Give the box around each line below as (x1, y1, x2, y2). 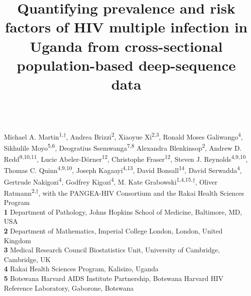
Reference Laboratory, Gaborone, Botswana (4, 282, 134, 293)
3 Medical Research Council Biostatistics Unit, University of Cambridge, (4, 245, 220, 255)
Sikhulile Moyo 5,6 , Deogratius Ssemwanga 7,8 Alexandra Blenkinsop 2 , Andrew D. (4, 141, 242, 153)
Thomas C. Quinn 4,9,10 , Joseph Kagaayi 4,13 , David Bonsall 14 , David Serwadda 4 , (4, 164, 242, 175)
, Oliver (195, 176, 218, 187)
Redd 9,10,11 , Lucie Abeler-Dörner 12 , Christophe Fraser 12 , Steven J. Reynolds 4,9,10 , (4, 153, 248, 164)
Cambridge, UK (4, 254, 51, 264)
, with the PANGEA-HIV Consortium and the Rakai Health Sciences (38, 187, 244, 198)
